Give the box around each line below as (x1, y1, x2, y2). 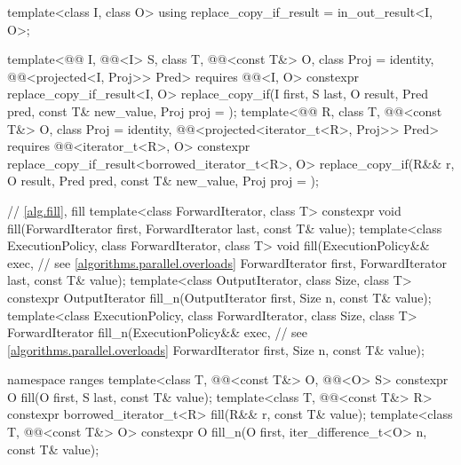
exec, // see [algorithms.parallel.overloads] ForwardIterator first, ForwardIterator (7, 253, 448, 272)
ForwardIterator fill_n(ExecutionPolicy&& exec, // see (7, 323, 308, 342)
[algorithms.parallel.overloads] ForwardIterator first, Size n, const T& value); (7, 340, 425, 359)
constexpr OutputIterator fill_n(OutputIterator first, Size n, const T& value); (7, 288, 432, 306)
